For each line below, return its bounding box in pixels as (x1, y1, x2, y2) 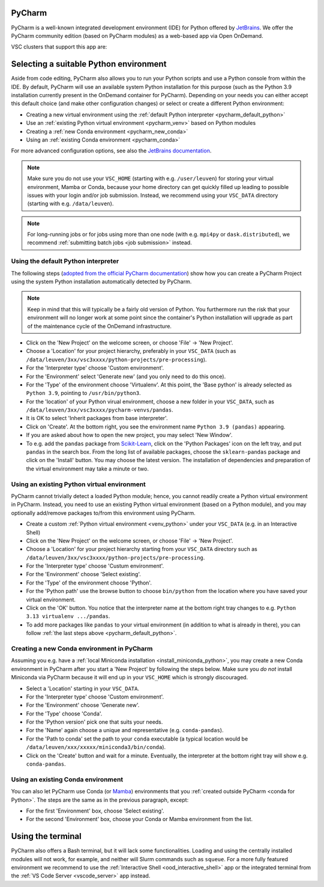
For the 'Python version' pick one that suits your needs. (26, 718, 163, 726)
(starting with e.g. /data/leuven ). (27, 200, 114, 207)
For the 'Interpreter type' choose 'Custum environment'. (26, 562, 164, 570)
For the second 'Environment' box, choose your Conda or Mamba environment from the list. (26, 816, 253, 823)
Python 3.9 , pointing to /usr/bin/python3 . (26, 389, 141, 397)
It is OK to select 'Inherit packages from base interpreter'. (26, 415, 168, 422)
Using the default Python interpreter (11, 257, 119, 265)
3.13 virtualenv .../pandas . (26, 613, 110, 620)
